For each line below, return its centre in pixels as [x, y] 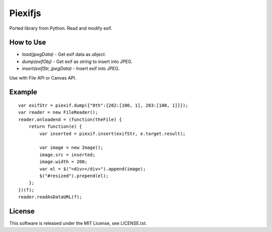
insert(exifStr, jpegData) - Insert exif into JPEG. [71, 68]
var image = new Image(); [71, 148]
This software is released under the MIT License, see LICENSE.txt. [78, 223]
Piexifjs [25, 13]
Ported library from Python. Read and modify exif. [61, 28]
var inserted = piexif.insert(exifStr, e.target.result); [113, 134]
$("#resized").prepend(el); [74, 176]
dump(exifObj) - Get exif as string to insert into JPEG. [77, 61]
